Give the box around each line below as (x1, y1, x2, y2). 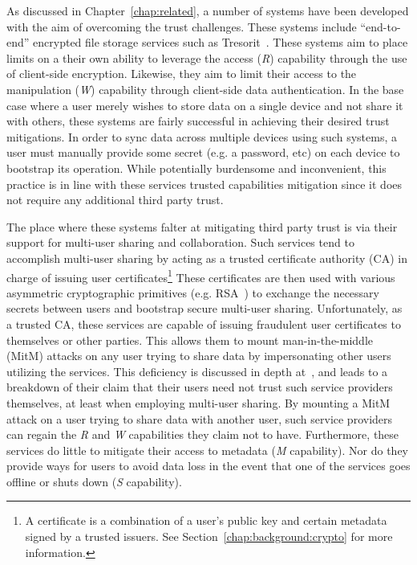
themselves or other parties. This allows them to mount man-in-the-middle (6, 331, 374, 348)
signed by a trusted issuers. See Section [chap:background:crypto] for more (25, 528, 393, 545)
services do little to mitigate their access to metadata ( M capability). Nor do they (6, 441, 409, 458)
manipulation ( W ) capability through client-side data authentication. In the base (6, 80, 404, 97)
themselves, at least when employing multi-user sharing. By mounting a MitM (6, 394, 391, 411)
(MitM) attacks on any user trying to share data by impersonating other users (6, 347, 391, 364)
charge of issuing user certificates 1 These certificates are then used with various (6, 266, 395, 285)
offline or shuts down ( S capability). (6, 473, 182, 489)
